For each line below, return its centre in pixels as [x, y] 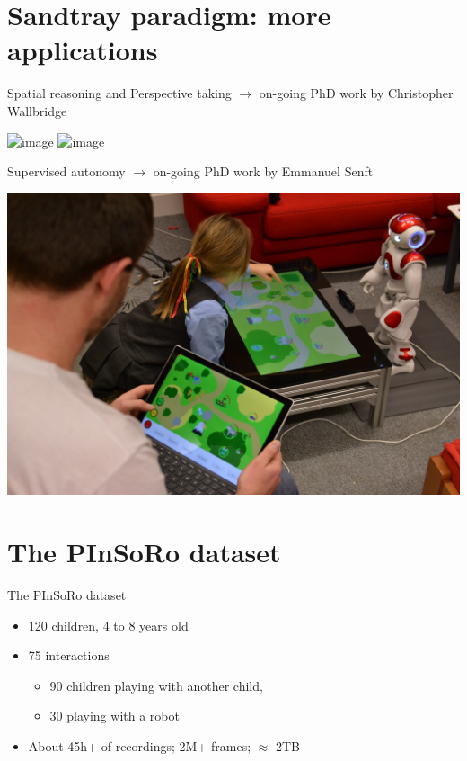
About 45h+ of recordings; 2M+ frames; [140, 746]
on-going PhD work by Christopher [356, 93]
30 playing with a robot [115, 716]
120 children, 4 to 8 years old [108, 625]
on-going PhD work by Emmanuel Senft [263, 171]
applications [83, 50]
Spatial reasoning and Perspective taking [119, 93]
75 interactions [69, 655]
